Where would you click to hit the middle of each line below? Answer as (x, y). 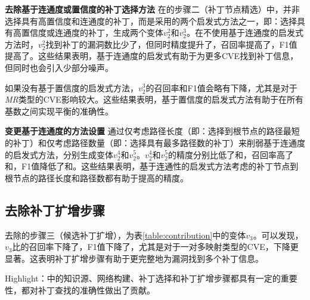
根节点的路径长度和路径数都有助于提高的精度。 (97, 177)
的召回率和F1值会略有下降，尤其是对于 (221, 87)
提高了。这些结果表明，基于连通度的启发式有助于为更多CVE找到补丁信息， (152, 56)
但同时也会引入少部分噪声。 (59, 67)
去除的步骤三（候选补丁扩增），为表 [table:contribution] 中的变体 (125, 235)
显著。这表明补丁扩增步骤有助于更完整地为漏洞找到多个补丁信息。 (134, 258)
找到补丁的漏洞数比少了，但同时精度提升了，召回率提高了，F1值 (171, 44)
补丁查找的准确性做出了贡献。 (96, 290)
